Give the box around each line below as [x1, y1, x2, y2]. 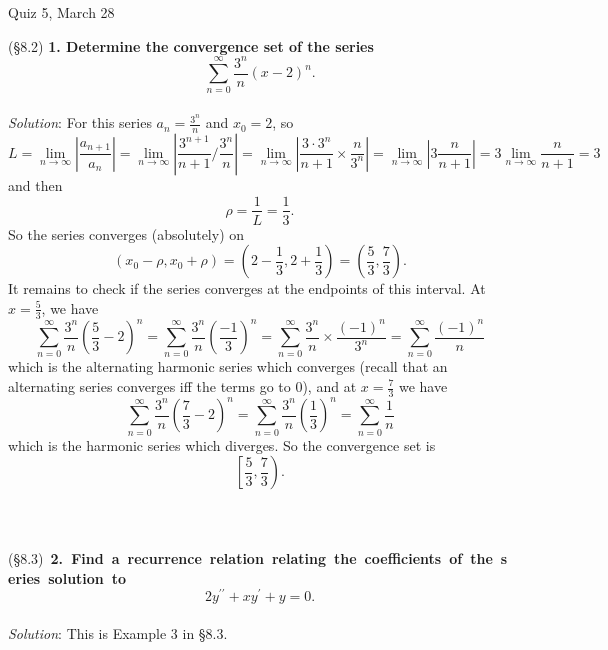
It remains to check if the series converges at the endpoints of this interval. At [8, 278, 486, 299]
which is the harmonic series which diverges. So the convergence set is [8, 434, 436, 455]
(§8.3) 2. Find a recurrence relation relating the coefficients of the [8, 548, 493, 569]
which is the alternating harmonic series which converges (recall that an [8, 356, 448, 377]
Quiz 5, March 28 [8, 2, 115, 22]
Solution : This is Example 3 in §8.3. [8, 622, 228, 643]
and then [8, 174, 63, 195]
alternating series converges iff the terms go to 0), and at [8, 376, 357, 396]
